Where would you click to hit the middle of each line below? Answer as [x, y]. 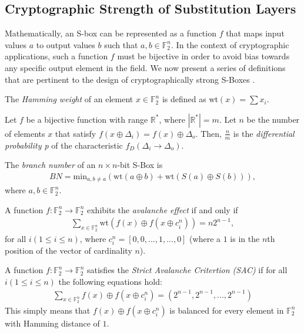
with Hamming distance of [52, 323]
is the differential [264, 133]
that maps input [255, 33]
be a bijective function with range [87, 119]
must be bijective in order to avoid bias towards [203, 56]
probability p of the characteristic [64, 145]
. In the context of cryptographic [230, 44]
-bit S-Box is [140, 165]
